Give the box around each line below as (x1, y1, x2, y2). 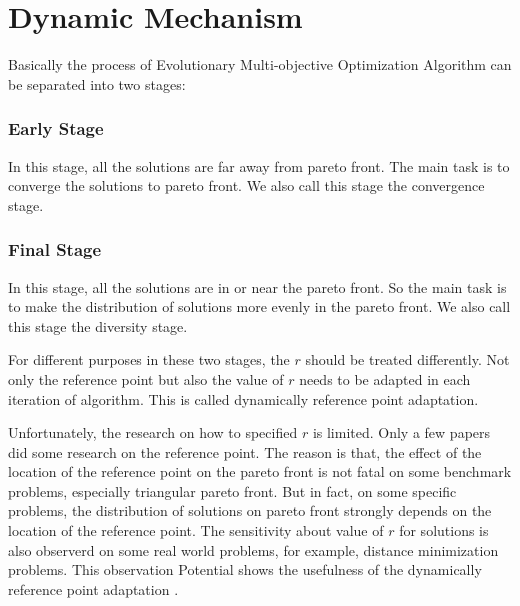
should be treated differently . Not (305, 349, 510, 370)
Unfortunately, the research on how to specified (8, 422, 298, 443)
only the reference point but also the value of (8, 368, 284, 389)
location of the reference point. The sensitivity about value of (8, 520, 384, 541)
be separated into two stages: (8, 73, 186, 94)
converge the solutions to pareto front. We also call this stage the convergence (8, 175, 485, 196)
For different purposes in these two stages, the (8, 349, 290, 370)
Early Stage (8, 116, 104, 141)
